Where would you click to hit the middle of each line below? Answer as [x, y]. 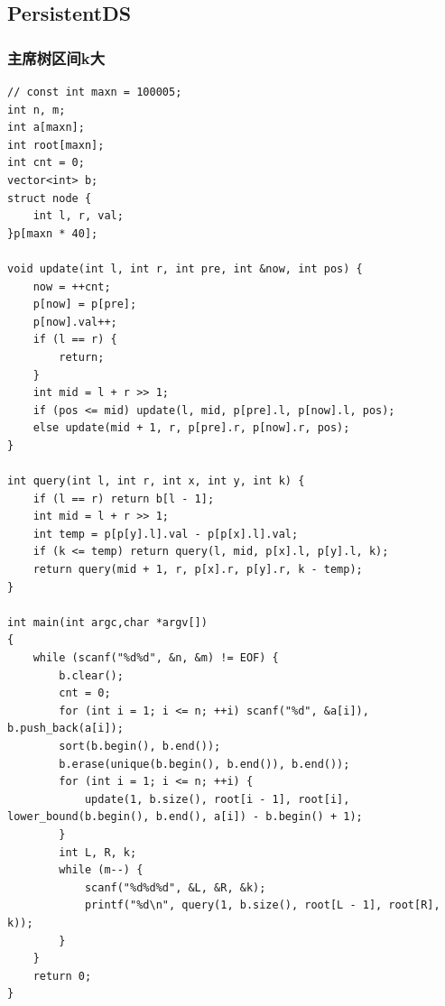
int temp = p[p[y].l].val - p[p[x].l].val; [166, 534]
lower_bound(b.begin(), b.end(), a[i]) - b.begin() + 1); [185, 817]
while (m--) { [101, 870]
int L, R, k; [98, 852]
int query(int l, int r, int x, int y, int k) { [156, 481]
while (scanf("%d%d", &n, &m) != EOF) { [156, 658]
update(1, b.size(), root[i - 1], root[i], [217, 799]
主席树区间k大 [56, 57]
